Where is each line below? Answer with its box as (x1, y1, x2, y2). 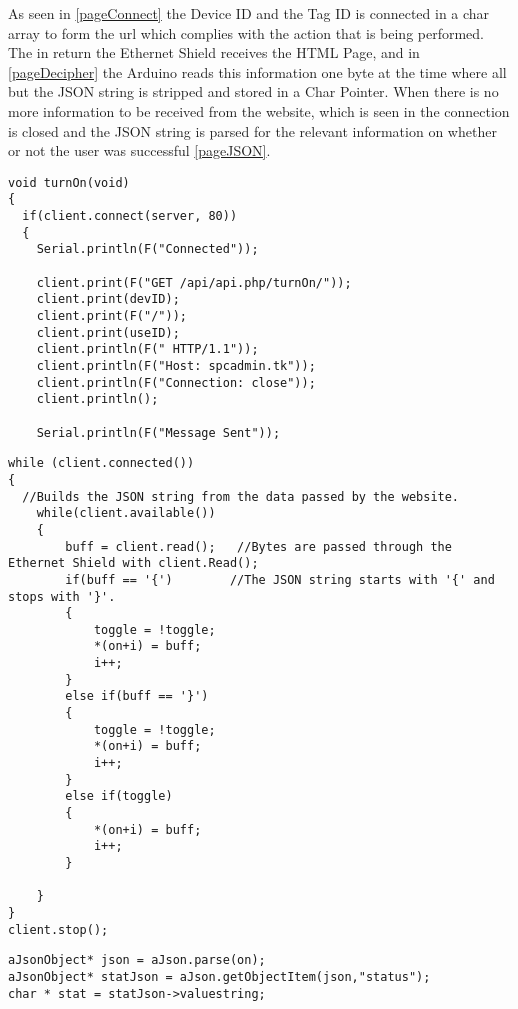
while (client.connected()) (8, 456, 195, 471)
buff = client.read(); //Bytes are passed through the (65, 539, 452, 554)
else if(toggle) (65, 789, 173, 804)
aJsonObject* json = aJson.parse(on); (8, 953, 266, 968)
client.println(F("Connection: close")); (36, 375, 316, 390)
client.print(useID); (36, 325, 180, 340)
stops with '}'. (8, 589, 116, 604)
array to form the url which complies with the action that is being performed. (8, 22, 485, 43)
